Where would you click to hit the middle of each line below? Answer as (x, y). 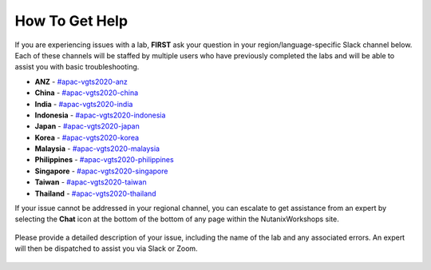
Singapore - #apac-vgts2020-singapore (101, 171)
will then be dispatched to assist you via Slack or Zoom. (107, 248)
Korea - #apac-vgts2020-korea (87, 137)
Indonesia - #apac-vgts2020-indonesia (100, 115)
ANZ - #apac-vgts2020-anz (81, 81)
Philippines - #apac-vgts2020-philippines (105, 160)
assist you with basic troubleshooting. (77, 67)
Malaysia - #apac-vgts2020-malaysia (97, 149)
